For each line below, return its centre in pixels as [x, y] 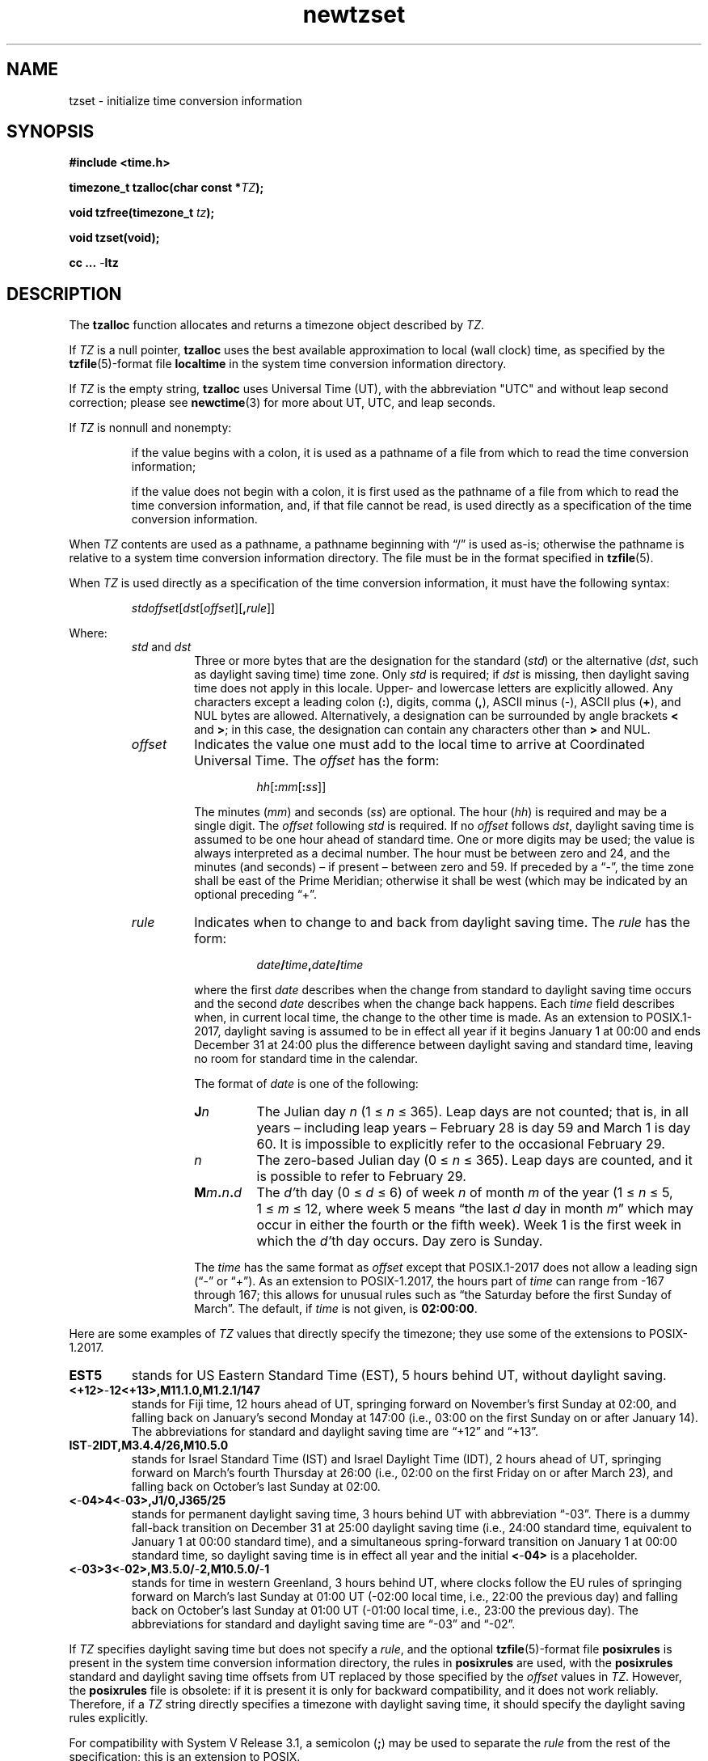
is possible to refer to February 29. [361, 1177]
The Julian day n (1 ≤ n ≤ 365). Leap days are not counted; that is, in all [472, 1112]
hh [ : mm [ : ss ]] [291, 787]
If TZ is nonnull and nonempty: [150, 428]
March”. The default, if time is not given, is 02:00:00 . [336, 1309]
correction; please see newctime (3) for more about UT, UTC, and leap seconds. [282, 403]
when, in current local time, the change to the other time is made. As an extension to [419, 1018]
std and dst [161, 647]
